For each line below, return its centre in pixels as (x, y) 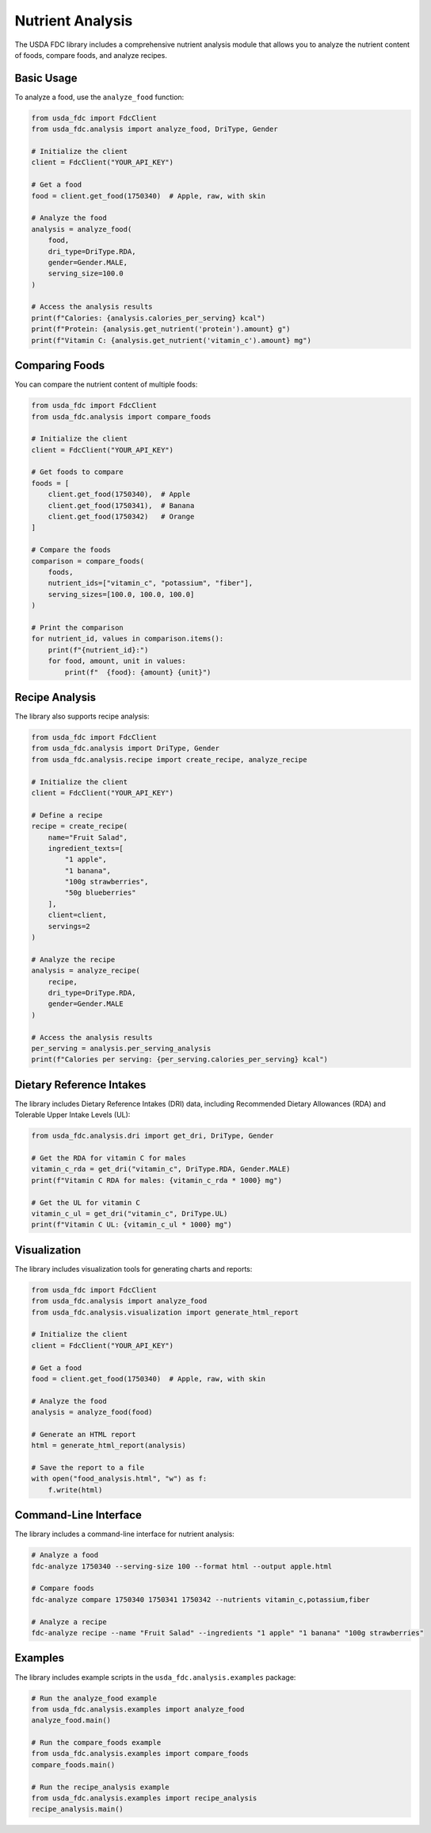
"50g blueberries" (100, 893)
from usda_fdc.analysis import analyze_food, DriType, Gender (154, 129)
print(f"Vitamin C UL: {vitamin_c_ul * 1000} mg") (132, 1225)
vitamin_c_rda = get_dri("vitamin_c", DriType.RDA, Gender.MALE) (161, 1169)
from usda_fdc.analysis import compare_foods (121, 416)
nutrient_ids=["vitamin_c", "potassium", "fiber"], (151, 583)
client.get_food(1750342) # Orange (121, 517)
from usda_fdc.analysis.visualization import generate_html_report (165, 1312)
